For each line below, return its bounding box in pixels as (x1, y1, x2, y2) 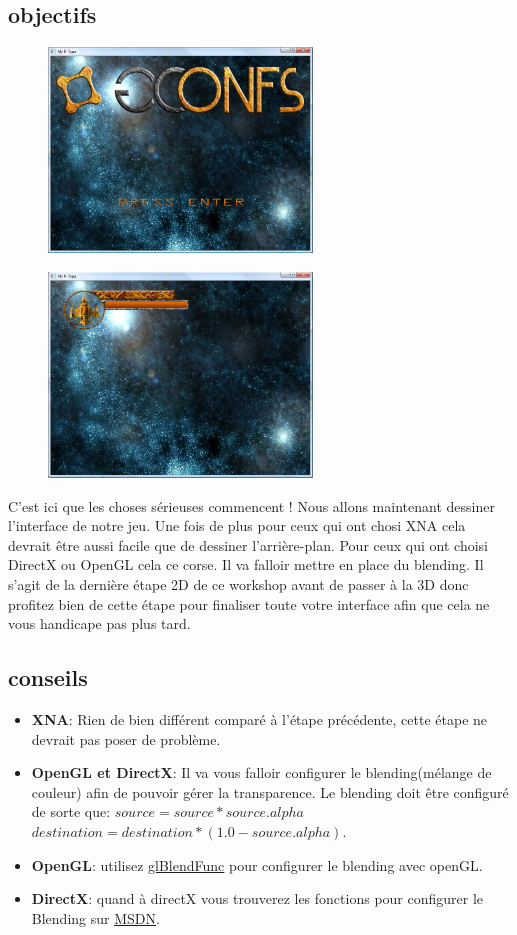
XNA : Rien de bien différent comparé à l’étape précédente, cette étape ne (31, 708, 488, 729)
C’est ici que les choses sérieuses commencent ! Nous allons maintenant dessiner (8, 495, 495, 516)
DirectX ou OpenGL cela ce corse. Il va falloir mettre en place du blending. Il (8, 554, 484, 575)
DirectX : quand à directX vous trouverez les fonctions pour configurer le (31, 888, 484, 909)
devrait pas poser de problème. (31, 728, 221, 749)
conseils (8, 662, 88, 693)
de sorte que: (31, 801, 111, 822)
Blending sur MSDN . (31, 907, 160, 928)
